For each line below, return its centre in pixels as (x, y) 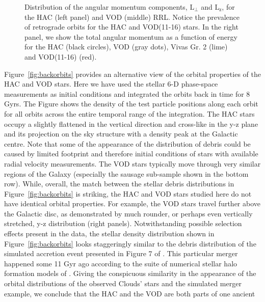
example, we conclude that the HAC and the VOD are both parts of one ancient (130, 293)
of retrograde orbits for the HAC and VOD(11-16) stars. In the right (131, 27)
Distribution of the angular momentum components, (106, 7)
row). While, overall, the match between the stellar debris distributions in (119, 184)
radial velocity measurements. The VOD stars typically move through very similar (132, 163)
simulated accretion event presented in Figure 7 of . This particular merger (121, 253)
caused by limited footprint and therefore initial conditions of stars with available (131, 154)
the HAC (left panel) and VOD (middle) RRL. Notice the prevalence (132, 17)
